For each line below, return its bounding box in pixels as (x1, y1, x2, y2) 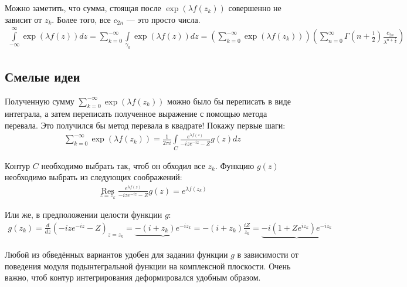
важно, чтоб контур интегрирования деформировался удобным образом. (5, 271, 261, 283)
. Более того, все (52, 13, 111, 25)
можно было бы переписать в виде (167, 94, 291, 107)
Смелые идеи (5, 67, 80, 85)
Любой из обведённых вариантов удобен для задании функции (5, 248, 228, 261)
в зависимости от (237, 248, 299, 261)
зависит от (5, 13, 42, 25)
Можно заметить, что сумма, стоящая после (5, 2, 161, 13)
